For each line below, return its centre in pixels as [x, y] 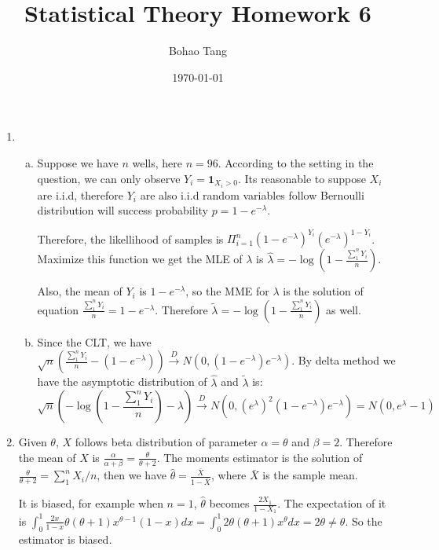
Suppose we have [78, 162]
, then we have [132, 475]
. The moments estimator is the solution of [260, 457]
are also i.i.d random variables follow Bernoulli [252, 194]
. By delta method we [344, 360]
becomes [229, 503]
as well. [344, 309]
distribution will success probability [123, 210]
